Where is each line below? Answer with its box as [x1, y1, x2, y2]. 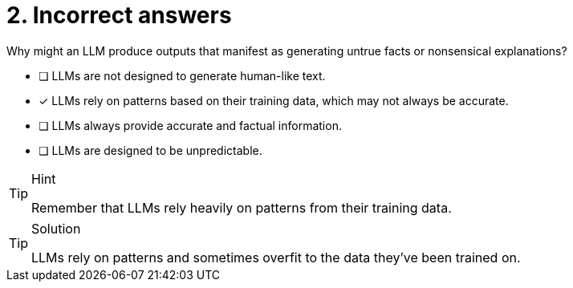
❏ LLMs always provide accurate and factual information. [39, 118, 342, 132]
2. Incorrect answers [6, 2, 232, 29]
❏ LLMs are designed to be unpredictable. [39, 143, 262, 157]
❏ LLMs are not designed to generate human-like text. [39, 68, 326, 83]
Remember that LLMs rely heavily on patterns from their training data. [31, 199, 452, 216]
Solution [31, 220, 81, 237]
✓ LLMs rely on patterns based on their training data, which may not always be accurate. [39, 93, 509, 107]
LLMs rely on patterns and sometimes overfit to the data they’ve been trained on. [31, 249, 521, 266]
